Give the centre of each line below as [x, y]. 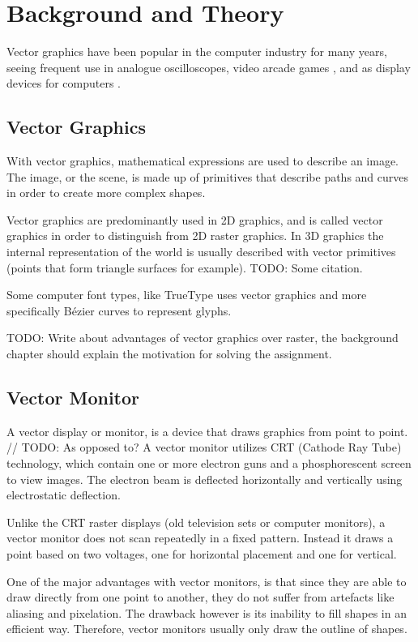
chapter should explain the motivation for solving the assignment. [169, 354]
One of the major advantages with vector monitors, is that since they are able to [207, 581]
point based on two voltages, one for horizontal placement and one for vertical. [202, 554]
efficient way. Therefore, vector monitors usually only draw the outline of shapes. [207, 629]
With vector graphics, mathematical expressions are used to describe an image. [203, 161]
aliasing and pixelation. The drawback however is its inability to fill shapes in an [207, 612]
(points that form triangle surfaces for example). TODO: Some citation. [185, 267]
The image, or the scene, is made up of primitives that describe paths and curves [208, 176]
